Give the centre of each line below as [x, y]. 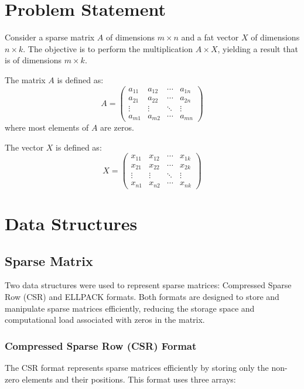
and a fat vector [210, 37]
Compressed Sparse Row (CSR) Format [101, 345]
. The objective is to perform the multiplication [108, 48]
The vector [24, 147]
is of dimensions [33, 60]
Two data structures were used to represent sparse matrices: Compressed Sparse [148, 285]
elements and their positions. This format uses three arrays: [129, 379]
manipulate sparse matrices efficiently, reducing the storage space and [130, 308]
